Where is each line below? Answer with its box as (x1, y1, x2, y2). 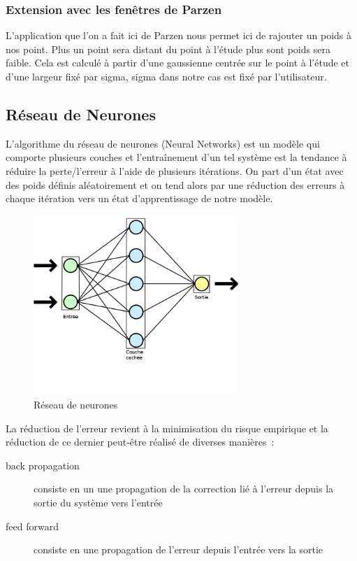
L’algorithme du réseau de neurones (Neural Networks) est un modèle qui (6, 136, 320, 150)
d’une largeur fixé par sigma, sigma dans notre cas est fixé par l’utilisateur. (6, 69, 327, 83)
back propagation (6, 457, 80, 472)
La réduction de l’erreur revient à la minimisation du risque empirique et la (6, 420, 328, 435)
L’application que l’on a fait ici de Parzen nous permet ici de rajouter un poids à (6, 28, 352, 43)
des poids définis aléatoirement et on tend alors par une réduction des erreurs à (6, 177, 345, 192)
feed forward (6, 518, 59, 533)
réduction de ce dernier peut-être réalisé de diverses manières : (6, 434, 275, 449)
